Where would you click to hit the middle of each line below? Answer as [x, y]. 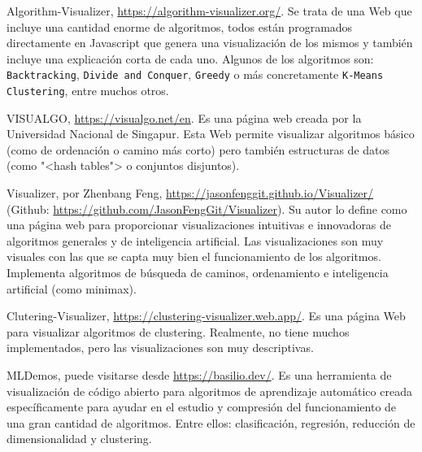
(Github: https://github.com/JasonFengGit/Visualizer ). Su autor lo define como [207, 209]
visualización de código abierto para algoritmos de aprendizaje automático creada [209, 391]
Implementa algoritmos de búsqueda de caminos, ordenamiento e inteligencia [198, 273]
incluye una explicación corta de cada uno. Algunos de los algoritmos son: [190, 58]
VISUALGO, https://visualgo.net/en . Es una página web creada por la [184, 117]
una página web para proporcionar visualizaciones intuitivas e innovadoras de [199, 225]
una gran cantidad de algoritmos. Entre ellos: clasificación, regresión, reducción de [211, 422]
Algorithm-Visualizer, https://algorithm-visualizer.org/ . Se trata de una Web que [209, 11]
